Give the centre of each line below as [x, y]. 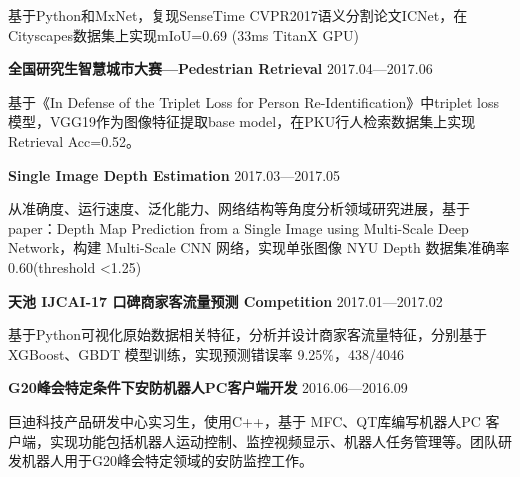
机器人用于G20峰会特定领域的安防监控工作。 [167, 460]
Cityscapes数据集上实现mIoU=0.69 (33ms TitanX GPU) [183, 34]
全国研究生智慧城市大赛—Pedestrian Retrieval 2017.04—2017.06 [220, 68]
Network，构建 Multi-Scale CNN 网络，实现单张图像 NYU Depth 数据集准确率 [259, 247]
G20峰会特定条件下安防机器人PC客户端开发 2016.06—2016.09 [208, 387]
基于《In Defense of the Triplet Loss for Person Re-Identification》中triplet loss [253, 101]
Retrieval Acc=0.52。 [74, 140]
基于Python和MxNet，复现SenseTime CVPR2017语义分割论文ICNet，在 [238, 15]
